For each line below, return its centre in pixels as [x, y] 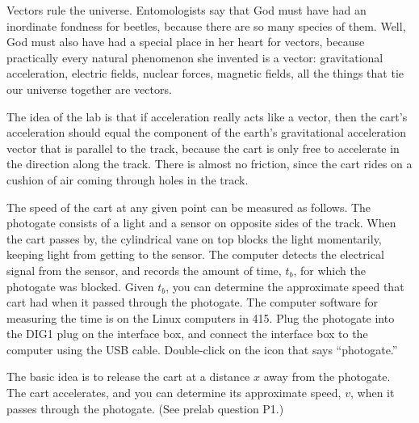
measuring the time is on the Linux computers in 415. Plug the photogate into [201, 317]
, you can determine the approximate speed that [285, 286]
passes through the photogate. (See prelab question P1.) [145, 408]
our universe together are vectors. [89, 89]
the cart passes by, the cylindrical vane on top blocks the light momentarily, [194, 238]
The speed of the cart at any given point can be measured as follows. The [189, 207]
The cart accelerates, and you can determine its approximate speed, [174, 393]
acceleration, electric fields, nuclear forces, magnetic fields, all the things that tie [205, 73]
